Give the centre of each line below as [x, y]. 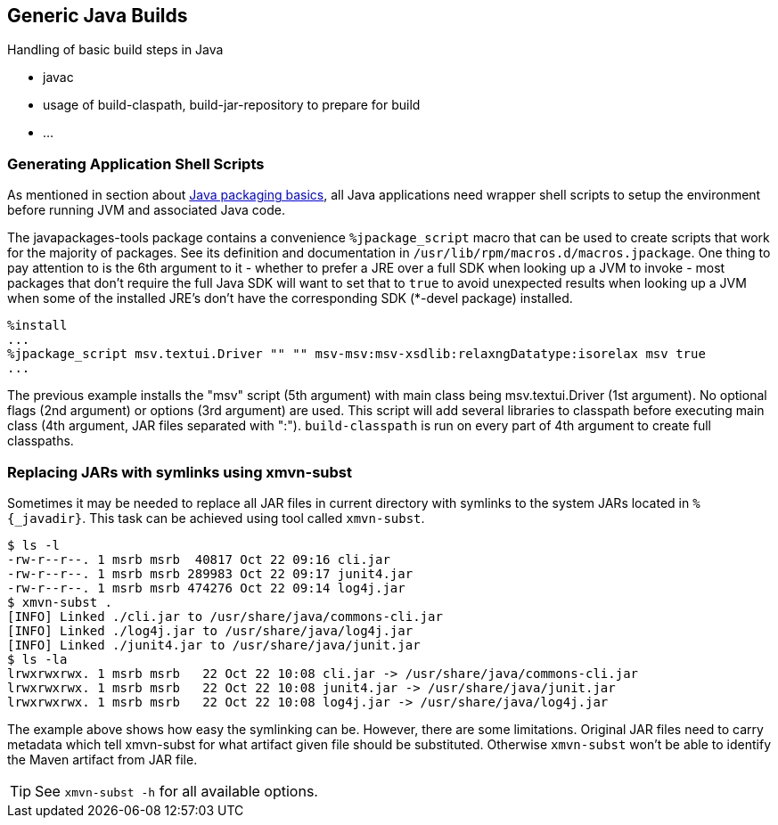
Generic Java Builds [98, 16]
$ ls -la [37, 659]
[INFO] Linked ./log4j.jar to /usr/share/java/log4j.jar [210, 630]
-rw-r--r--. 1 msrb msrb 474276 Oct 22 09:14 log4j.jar [206, 588]
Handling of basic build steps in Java [115, 50]
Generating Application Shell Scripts [136, 163]
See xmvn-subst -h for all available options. [176, 791]
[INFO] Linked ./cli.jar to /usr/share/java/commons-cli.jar [225, 616]
